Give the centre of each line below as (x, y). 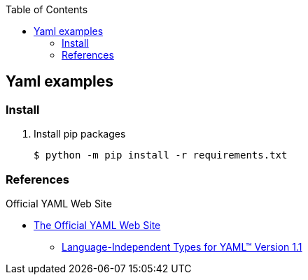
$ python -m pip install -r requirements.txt (161, 155)
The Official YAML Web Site (97, 225)
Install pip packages (80, 134)
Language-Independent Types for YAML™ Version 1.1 (182, 246)
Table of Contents (47, 9)
